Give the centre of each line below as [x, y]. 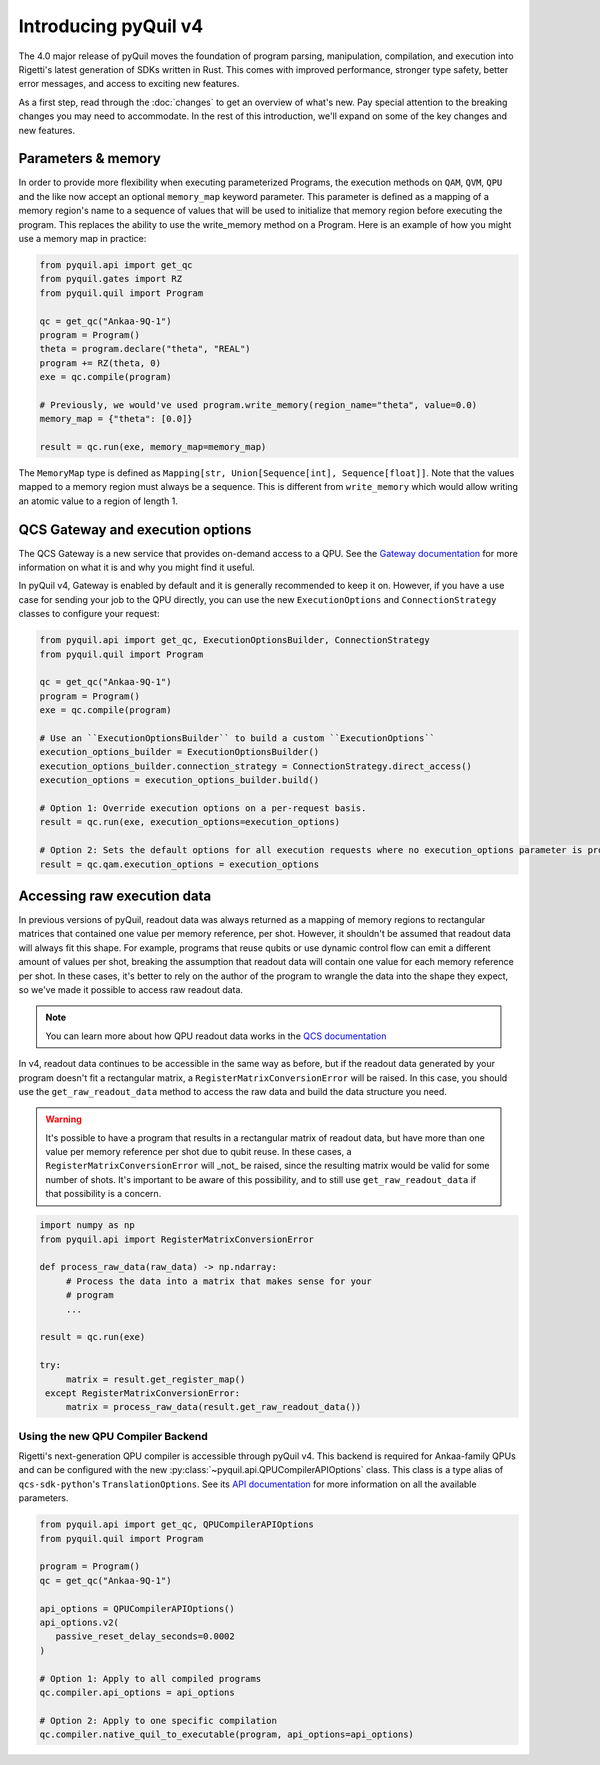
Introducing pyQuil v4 [111, 26]
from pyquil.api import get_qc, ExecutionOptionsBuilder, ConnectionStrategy [234, 640]
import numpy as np [87, 1225]
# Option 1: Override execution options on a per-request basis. [203, 808]
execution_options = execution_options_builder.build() [179, 780]
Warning [63, 1119]
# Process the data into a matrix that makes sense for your [218, 1281]
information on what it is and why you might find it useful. [136, 567]
